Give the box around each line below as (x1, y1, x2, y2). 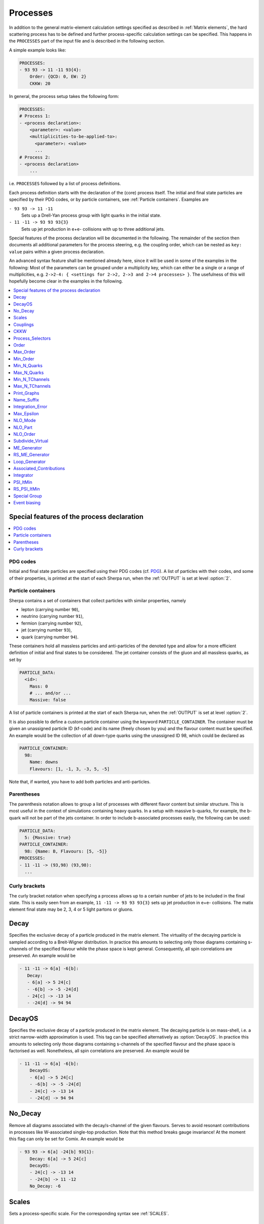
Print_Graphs (13, 390, 40, 396)
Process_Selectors (13, 335, 51, 341)
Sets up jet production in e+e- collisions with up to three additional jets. (21, 226, 165, 232)
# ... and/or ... (29, 690, 71, 696)
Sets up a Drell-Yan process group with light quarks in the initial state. (21, 212, 161, 218)
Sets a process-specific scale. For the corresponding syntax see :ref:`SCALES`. (9, 1210, 169, 1216)
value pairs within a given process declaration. (9, 249, 105, 255)
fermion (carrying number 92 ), (21, 620, 83, 626)
